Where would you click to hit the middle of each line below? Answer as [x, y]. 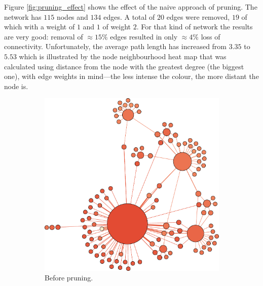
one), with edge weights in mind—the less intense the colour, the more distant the [131, 76]
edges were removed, [198, 16]
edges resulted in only [144, 36]
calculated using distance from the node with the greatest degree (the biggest [124, 66]
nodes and [72, 16]
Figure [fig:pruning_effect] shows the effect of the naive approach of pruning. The [131, 7]
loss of [211, 36]
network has [23, 16]
